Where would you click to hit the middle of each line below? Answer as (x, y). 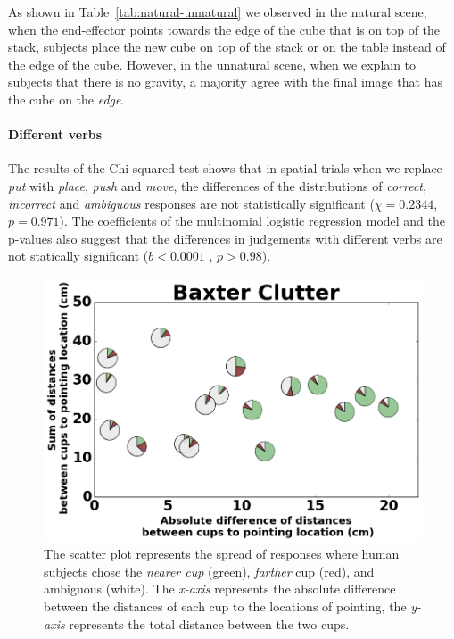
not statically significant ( (78, 256)
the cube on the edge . (66, 99)
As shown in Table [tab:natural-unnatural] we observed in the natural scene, (218, 12)
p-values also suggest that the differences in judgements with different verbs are (225, 238)
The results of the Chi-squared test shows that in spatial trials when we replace (225, 168)
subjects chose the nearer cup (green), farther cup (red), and (209, 571)
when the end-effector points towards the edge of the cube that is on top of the (224, 29)
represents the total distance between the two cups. (209, 623)
